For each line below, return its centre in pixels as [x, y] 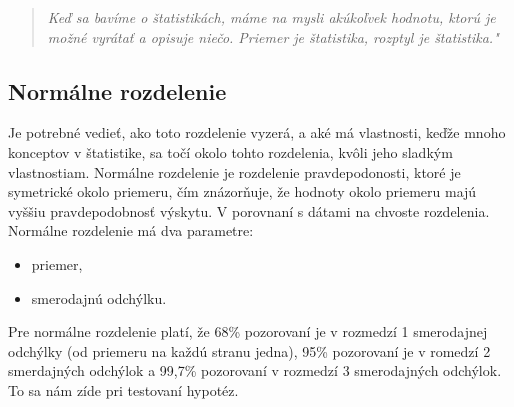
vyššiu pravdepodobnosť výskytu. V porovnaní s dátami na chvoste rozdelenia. [249, 210]
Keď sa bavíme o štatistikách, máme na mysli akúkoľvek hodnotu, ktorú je [271, 17]
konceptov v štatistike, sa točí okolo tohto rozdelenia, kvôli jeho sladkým [230, 151]
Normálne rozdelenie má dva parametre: [131, 230]
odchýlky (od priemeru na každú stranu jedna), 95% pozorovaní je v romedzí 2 [249, 350]
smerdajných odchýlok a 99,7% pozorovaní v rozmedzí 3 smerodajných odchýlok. [255, 370]
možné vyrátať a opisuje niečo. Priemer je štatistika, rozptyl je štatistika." [273, 36]
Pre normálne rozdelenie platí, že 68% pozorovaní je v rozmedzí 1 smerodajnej [248, 331]
